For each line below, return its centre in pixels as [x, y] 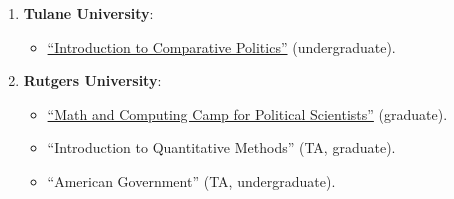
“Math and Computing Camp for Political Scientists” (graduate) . [247, 113]
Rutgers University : [92, 80]
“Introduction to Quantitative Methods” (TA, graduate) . [221, 147]
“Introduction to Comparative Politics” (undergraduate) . [221, 46]
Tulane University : [88, 13]
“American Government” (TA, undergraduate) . [191, 180]
